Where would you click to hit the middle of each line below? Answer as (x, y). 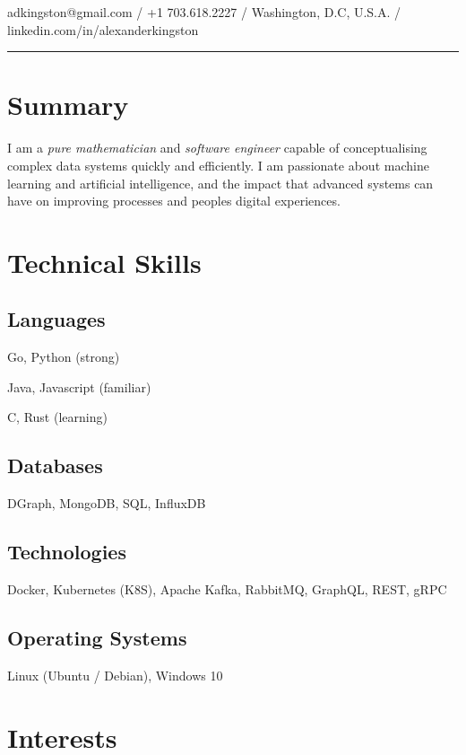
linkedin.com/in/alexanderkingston (103, 29)
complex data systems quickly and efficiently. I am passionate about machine (218, 165)
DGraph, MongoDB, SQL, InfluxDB (107, 503)
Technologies (67, 552)
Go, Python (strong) (64, 357)
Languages (56, 319)
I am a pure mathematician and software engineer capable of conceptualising (217, 148)
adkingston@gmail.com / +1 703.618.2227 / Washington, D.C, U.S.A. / (204, 12)
